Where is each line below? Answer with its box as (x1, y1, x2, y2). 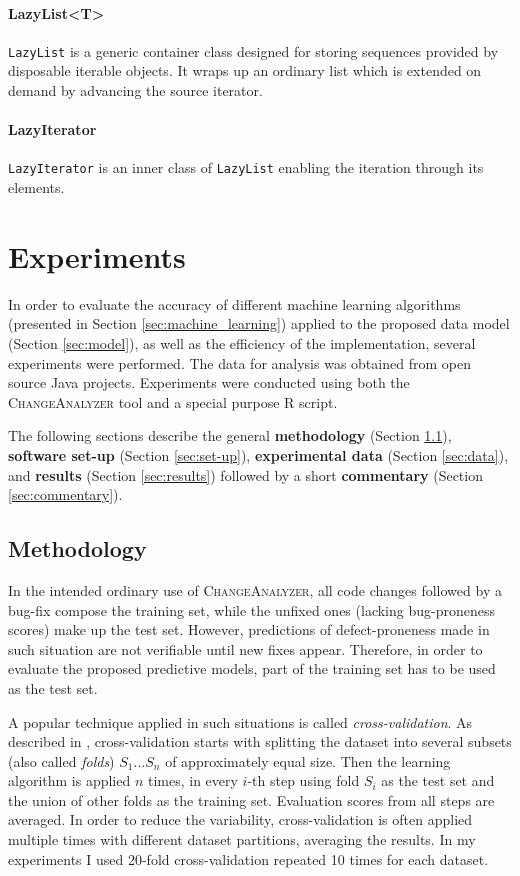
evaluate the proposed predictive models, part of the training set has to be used (8, 658, 496, 679)
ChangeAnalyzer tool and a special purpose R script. (8, 391, 338, 412)
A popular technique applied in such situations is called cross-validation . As (8, 711, 473, 732)
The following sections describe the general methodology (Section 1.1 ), (8, 425, 452, 446)
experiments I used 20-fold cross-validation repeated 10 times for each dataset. (8, 848, 489, 869)
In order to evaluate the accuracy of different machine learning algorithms (8, 293, 461, 314)
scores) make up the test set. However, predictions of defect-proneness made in (8, 619, 490, 640)
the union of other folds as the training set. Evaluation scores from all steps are (8, 789, 495, 810)
